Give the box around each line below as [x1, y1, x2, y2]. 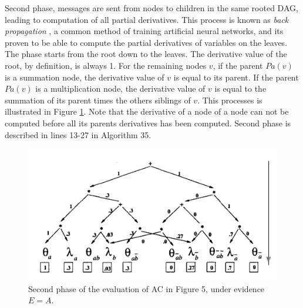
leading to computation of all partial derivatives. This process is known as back [5, 13, 289, 25]
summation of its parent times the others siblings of [5, 93, 191, 106]
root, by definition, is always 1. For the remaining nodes [5, 59, 207, 71]
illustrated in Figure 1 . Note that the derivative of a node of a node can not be [5, 105, 289, 118]
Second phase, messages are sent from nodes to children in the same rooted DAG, [5, 2, 298, 14]
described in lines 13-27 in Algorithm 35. [5, 128, 151, 140]
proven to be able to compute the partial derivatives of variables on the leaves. [5, 36, 288, 48]
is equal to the [214, 82, 267, 95]
